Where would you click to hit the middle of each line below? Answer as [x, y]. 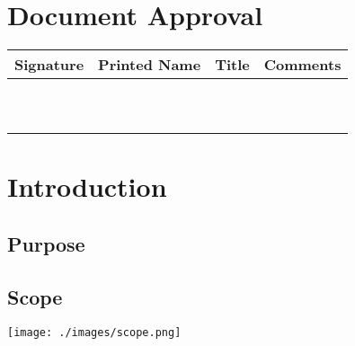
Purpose [46, 243]
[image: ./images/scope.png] [94, 333]
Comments [302, 65]
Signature [49, 65]
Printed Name [150, 65]
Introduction [87, 186]
